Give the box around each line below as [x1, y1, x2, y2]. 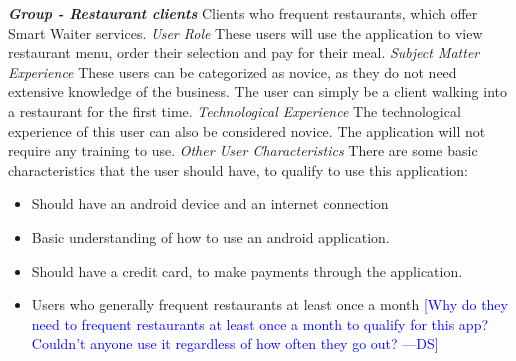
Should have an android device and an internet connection [31, 193, 389, 214]
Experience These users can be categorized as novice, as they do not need [8, 61, 457, 82]
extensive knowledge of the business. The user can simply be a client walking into [8, 81, 508, 102]
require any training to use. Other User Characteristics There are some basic [8, 140, 478, 161]
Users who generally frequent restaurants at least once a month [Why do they [31, 294, 508, 315]
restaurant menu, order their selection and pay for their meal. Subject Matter [8, 42, 480, 63]
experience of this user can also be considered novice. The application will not [8, 120, 486, 141]
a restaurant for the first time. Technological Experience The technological [8, 100, 461, 121]
